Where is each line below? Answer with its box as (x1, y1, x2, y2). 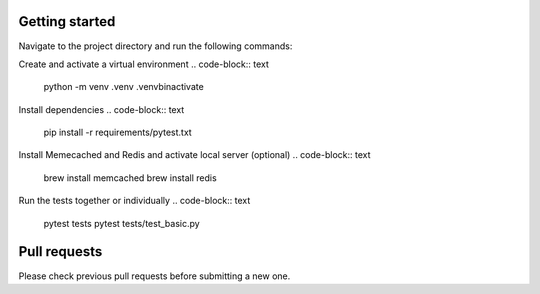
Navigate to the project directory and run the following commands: (18, 40, 293, 52)
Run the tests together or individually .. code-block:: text (18, 195, 251, 207)
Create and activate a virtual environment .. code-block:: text (18, 58, 270, 70)
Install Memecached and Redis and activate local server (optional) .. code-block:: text (18, 149, 371, 161)
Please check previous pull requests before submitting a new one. (18, 270, 291, 282)
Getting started (18, 13, 116, 30)
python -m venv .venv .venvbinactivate (43, 81, 204, 93)
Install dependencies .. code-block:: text (18, 103, 185, 115)
